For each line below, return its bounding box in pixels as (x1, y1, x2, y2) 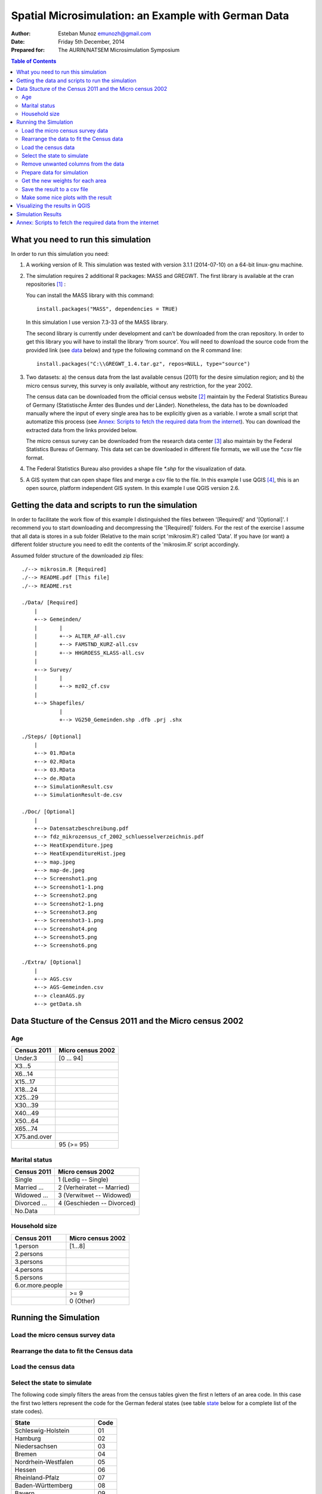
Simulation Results (16, 210, 62, 218)
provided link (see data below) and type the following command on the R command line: (26, 347, 242, 354)
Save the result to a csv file (21, 185, 89, 192)
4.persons (14, 1265, 44, 1273)
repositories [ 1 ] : (26, 281, 66, 288)
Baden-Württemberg (14, 1481, 73, 1490)
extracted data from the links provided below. (26, 426, 138, 433)
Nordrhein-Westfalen (14, 1458, 74, 1467)
